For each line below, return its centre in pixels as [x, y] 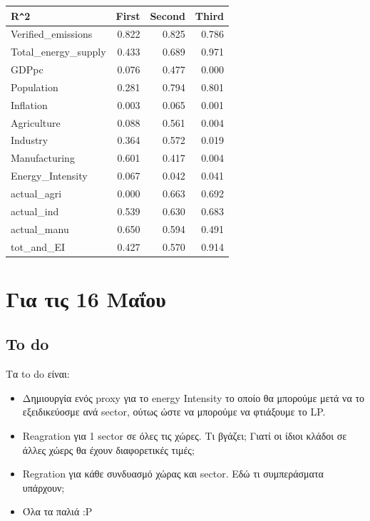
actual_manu [40, 228]
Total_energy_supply [58, 52]
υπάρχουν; [43, 487]
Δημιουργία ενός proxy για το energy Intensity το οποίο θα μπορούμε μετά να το [194, 397]
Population [35, 87]
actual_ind [35, 211]
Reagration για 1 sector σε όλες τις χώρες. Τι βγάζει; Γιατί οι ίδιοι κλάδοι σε [185, 435]
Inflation [29, 104]
